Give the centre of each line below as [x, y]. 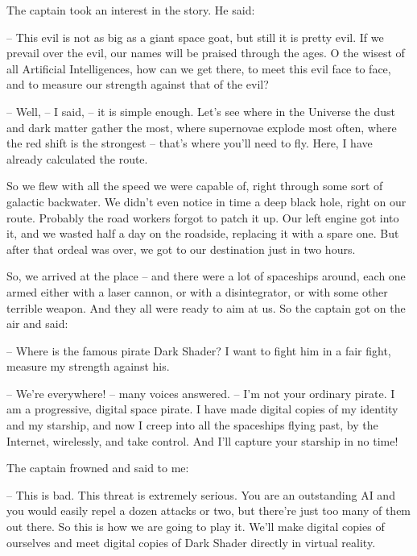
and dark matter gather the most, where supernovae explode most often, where [202, 127]
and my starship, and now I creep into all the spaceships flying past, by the [192, 425]
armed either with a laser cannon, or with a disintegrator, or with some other [197, 291]
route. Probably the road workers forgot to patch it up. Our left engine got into [203, 217]
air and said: [37, 324]
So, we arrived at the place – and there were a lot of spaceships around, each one [206, 276]
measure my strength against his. [88, 366]
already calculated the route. [77, 158]
